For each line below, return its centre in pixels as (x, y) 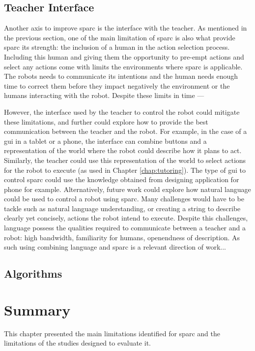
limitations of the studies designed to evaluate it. (77, 343)
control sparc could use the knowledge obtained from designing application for (122, 179)
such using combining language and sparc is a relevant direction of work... (115, 247)
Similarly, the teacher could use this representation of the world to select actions (125, 160)
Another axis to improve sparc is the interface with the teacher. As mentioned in (126, 28)
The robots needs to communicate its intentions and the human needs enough (121, 76)
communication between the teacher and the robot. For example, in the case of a (126, 131)
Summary (37, 309)
